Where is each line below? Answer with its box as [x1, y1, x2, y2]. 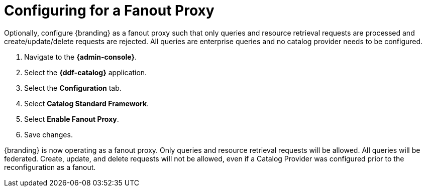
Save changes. [24, 130, 73, 139]
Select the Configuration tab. [24, 83, 122, 92]
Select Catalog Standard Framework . [24, 99, 149, 108]
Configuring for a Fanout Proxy [4, 2, 215, 19]
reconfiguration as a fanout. [4, 162, 96, 171]
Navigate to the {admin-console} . [24, 52, 137, 61]
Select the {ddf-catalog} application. [24, 68, 147, 77]
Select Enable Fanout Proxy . [24, 114, 119, 123]
